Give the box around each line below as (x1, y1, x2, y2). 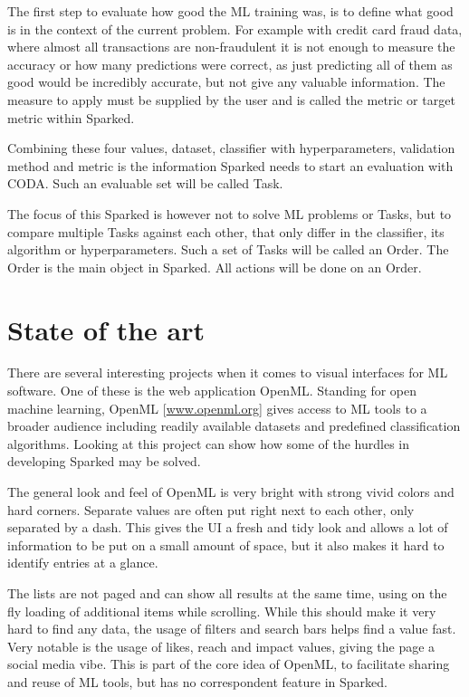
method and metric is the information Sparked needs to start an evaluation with (7, 156, 454, 175)
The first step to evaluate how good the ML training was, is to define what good (7, 2, 454, 20)
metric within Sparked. (7, 108, 135, 127)
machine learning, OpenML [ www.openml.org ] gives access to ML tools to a (7, 398, 427, 417)
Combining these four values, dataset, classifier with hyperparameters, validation (7, 138, 455, 158)
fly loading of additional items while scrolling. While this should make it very (7, 601, 436, 620)
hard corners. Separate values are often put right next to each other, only (7, 500, 415, 519)
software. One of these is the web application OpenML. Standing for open (7, 381, 417, 400)
